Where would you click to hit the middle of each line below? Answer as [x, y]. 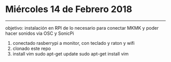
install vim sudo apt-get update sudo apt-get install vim [70, 53]
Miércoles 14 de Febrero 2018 [69, 9]
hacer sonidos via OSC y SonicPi [40, 33]
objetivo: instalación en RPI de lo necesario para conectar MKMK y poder [82, 28]
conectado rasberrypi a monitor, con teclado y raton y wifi [74, 43]
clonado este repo [32, 48]
